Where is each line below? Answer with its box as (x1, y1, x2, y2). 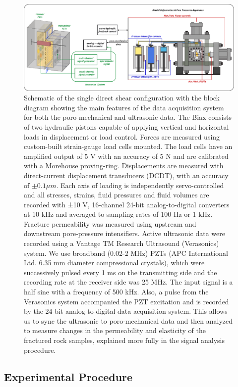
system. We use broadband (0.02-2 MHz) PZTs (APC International (24, 247, 228, 258)
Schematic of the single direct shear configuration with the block (24, 93, 220, 103)
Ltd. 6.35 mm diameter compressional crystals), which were (24, 257, 205, 268)
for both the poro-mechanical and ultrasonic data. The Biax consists (24, 112, 232, 122)
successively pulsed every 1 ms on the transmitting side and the (24, 267, 217, 277)
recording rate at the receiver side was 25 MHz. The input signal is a (24, 277, 233, 287)
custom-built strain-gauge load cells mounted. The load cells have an (24, 141, 233, 151)
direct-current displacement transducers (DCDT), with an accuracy (24, 170, 229, 180)
